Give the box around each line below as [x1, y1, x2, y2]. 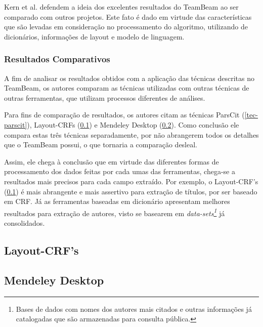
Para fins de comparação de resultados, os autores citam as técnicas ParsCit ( [4, 109, 245, 120]
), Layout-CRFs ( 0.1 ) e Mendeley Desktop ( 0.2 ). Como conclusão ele [27, 119, 239, 130]
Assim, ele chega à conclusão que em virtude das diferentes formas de [4, 156, 219, 167]
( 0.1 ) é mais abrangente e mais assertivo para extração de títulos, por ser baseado [4, 186, 257, 196]
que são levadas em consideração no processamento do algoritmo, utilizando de [4, 21, 248, 32]
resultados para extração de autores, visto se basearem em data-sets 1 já [4, 206, 225, 218]
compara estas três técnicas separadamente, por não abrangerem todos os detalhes [4, 129, 259, 140]
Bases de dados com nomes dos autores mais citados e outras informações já [16, 303, 252, 314]
